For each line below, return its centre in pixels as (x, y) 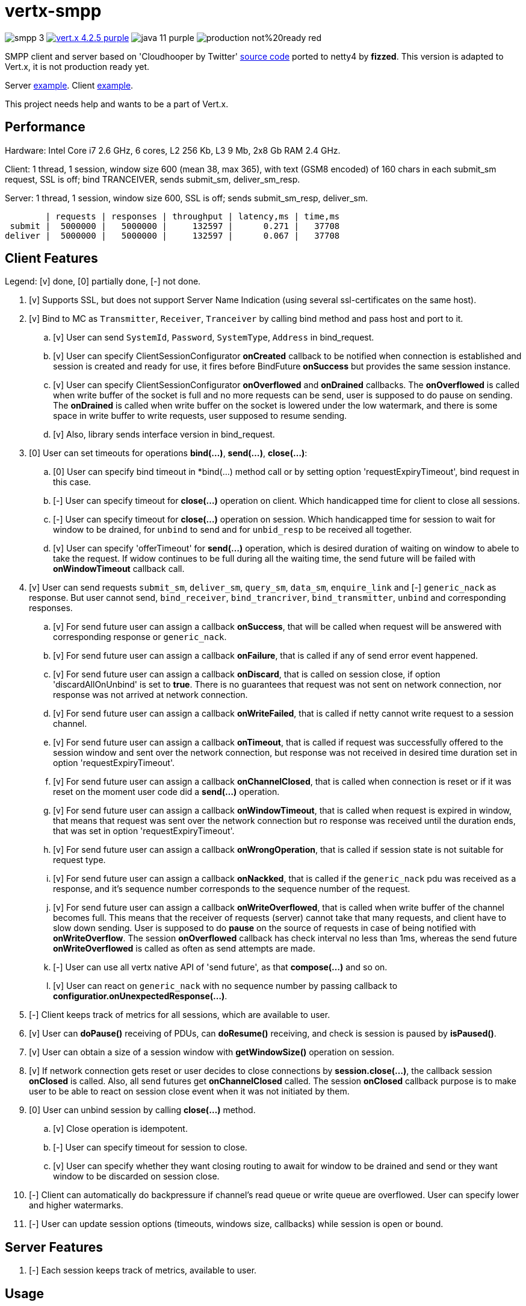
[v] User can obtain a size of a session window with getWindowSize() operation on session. (212, 1052)
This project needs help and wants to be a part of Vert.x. (117, 104)
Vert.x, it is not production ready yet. (77, 66)
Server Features (54, 1247)
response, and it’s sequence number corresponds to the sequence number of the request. (232, 889)
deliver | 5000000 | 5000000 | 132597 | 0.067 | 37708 (172, 235)
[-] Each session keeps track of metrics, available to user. (143, 1270)
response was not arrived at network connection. (150, 695)
